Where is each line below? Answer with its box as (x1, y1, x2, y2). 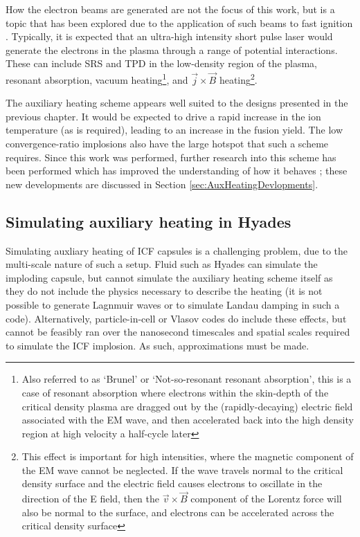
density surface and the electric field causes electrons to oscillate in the (21, 476, 323, 491)
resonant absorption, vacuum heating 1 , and (6, 70, 188, 87)
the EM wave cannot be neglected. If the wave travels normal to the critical (21, 462, 343, 477)
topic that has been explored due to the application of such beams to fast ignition (6, 15, 353, 30)
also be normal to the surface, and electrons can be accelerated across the (21, 504, 334, 519)
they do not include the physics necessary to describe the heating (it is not (6, 284, 323, 298)
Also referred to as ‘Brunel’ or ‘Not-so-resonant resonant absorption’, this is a (21, 372, 352, 386)
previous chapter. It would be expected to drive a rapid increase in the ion (6, 109, 321, 123)
